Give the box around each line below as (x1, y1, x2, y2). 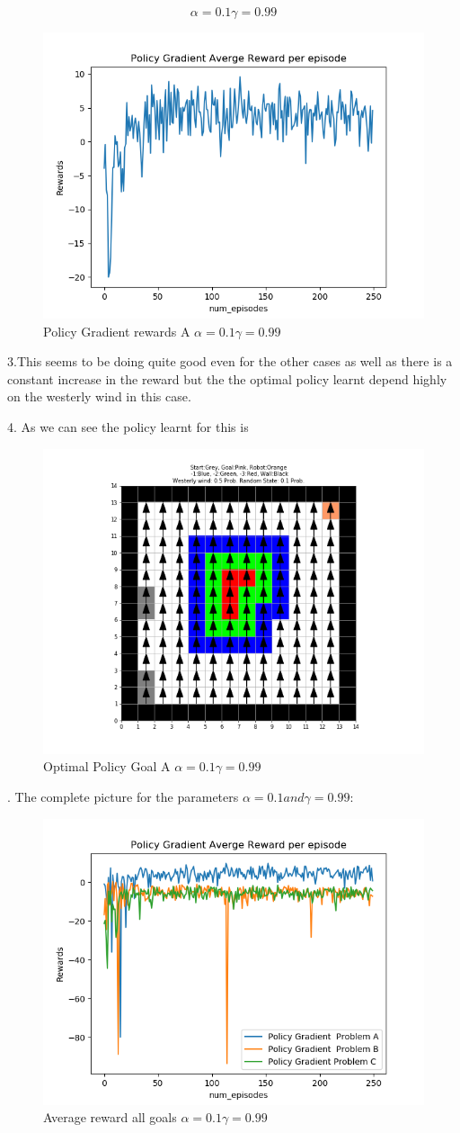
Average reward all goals (43, 1108, 177, 1127)
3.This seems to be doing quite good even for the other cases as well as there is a (7, 352, 453, 371)
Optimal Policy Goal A (43, 757, 171, 776)
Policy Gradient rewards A (43, 321, 190, 340)
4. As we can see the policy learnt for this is (7, 417, 249, 436)
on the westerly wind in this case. (7, 387, 191, 406)
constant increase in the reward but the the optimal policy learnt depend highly (7, 369, 447, 388)
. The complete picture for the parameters (7, 787, 239, 805)
